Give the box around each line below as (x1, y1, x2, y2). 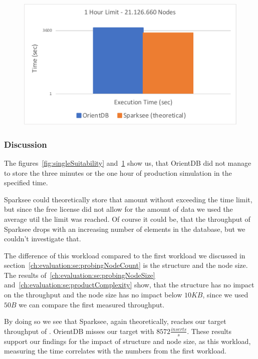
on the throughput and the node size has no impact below (4, 289, 182, 300)
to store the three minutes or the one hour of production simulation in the (4, 167, 232, 178)
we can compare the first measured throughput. (19, 299, 165, 309)
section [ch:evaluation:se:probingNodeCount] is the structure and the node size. (4, 260, 248, 270)
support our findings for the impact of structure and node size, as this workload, (4, 335, 251, 346)
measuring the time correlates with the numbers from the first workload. (4, 345, 226, 356)
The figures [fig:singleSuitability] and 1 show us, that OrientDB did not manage (4, 157, 251, 168)
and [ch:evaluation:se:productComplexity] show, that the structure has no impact (4, 279, 254, 290)
